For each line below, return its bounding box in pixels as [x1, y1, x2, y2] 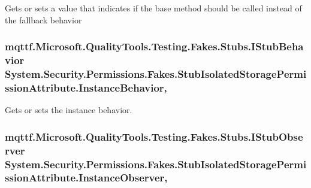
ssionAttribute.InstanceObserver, [5, 170, 168, 185]
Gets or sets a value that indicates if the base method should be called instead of [5, 2, 302, 14]
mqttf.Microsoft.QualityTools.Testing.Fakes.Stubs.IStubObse [5, 129, 303, 144]
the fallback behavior [5, 13, 82, 26]
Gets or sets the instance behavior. [5, 104, 132, 116]
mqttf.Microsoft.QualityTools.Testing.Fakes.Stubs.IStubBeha [5, 39, 304, 54]
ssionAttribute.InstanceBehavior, [5, 80, 167, 95]
